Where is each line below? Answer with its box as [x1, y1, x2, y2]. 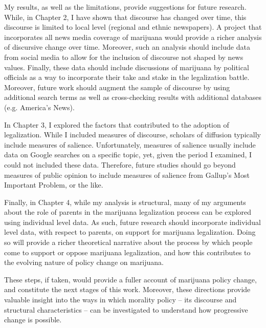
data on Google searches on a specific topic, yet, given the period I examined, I [4, 149, 252, 160]
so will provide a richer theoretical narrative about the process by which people [4, 237, 253, 248]
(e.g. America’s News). [4, 101, 75, 112]
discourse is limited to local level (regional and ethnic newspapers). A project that [4, 22, 262, 32]
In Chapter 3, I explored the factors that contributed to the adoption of [4, 119, 229, 130]
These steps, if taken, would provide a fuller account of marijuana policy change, [4, 274, 257, 284]
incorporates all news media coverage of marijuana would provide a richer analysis [4, 31, 262, 42]
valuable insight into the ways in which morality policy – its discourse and [4, 294, 237, 305]
